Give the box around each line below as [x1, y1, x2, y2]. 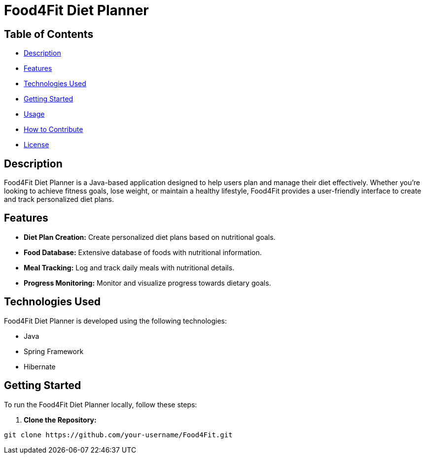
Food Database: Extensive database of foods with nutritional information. [24, 248, 262, 257]
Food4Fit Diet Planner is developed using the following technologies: [4, 316, 227, 325]
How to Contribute [24, 125, 83, 134]
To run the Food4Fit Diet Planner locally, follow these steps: [4, 400, 197, 409]
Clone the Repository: [24, 415, 97, 424]
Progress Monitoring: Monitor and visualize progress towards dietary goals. [24, 278, 271, 287]
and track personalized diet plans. [4, 195, 114, 204]
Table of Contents [4, 28, 94, 40]
